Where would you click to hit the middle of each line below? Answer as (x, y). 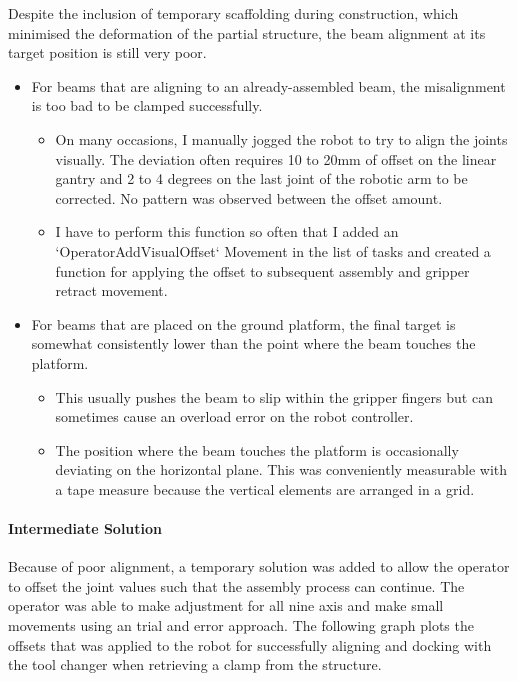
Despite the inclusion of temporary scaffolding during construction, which (233, 13)
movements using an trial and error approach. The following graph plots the (241, 625)
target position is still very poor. (107, 52)
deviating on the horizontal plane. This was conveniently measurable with (281, 469)
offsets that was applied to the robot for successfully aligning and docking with (250, 644)
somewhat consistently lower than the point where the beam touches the (253, 343)
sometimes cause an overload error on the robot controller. (234, 416)
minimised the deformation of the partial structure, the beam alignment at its (247, 32)
